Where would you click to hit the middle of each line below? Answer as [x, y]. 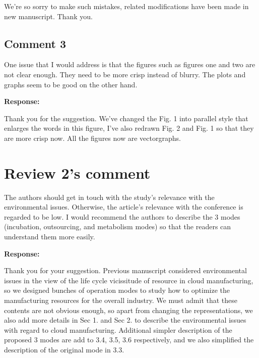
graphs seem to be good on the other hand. [71, 84]
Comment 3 [35, 43]
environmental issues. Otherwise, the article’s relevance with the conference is [124, 207]
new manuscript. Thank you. [48, 16]
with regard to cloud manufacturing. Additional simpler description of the [118, 329]
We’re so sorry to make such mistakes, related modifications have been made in [126, 6]
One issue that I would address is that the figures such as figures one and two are [130, 64]
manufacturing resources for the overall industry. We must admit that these [121, 300]
